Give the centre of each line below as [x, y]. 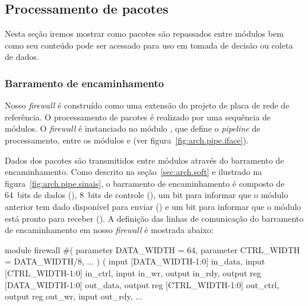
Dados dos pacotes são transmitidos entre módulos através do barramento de [145, 160]
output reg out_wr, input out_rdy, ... [74, 296]
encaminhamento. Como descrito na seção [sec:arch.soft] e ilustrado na [134, 172]
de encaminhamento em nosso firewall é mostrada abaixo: [109, 230]
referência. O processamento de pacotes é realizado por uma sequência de [138, 117]
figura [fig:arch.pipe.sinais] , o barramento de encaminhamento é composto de [145, 183]
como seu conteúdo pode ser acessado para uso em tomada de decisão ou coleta [149, 45]
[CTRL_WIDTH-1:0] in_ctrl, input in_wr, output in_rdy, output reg [133, 272]
